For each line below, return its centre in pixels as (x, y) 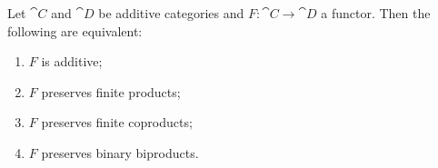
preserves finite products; (111, 91)
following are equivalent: (75, 30)
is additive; (72, 61)
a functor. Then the (376, 13)
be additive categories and (171, 13)
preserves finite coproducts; (117, 122)
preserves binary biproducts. (120, 152)
